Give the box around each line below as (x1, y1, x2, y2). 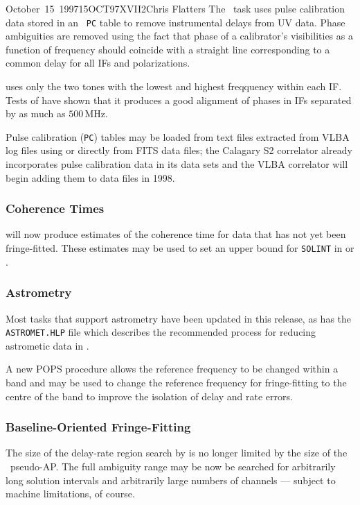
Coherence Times (6, 200, 105, 217)
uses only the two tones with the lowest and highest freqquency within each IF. (6, 79, 342, 94)
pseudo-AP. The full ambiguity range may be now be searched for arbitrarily (10, 459, 336, 473)
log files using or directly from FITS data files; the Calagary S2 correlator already (6, 143, 352, 157)
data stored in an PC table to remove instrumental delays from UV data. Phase (6, 15, 345, 29)
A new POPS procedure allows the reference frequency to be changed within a (6, 361, 339, 376)
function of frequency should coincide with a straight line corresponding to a (6, 42, 330, 56)
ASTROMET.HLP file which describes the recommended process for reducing (6, 325, 316, 339)
